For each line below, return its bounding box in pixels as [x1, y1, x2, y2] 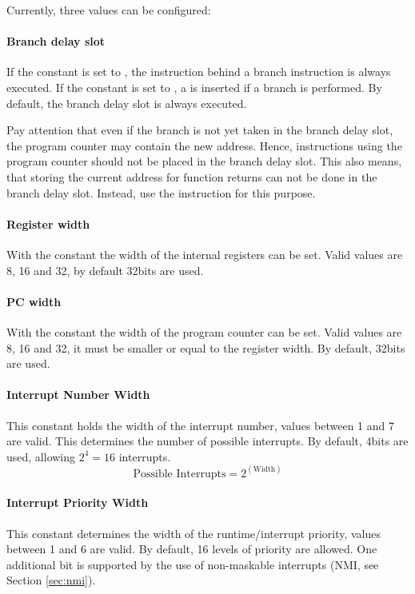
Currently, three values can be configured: [6, 2, 211, 18]
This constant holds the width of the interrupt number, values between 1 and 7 [6, 417, 394, 433]
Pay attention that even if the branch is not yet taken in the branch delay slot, [6, 122, 393, 138]
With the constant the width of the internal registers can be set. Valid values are [6, 245, 403, 262]
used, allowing [6, 448, 76, 464]
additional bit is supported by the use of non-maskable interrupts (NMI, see [6, 556, 379, 572]
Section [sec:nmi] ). [6, 572, 96, 588]
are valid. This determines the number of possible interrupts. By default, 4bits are [6, 433, 409, 449]
